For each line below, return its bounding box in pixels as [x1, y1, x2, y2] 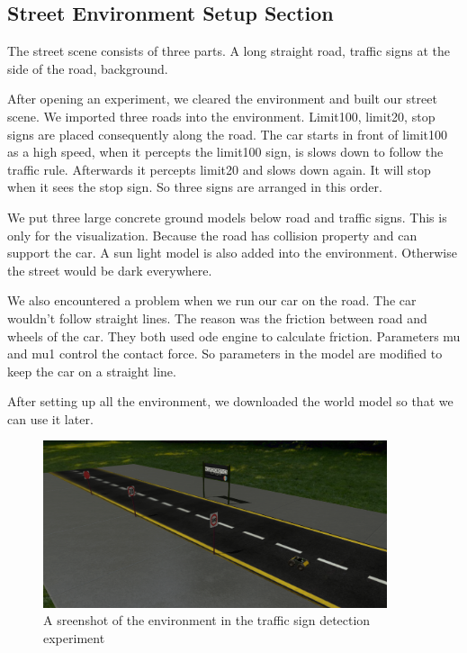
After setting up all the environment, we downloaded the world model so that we [7, 392, 454, 411]
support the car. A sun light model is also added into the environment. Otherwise [7, 243, 457, 262]
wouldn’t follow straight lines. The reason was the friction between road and [7, 308, 427, 327]
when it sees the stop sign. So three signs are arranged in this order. [7, 177, 382, 196]
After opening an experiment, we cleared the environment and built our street [7, 89, 437, 108]
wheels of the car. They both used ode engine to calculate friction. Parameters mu [7, 326, 461, 345]
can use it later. [7, 409, 94, 428]
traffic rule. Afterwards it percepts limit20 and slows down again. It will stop [7, 159, 431, 178]
